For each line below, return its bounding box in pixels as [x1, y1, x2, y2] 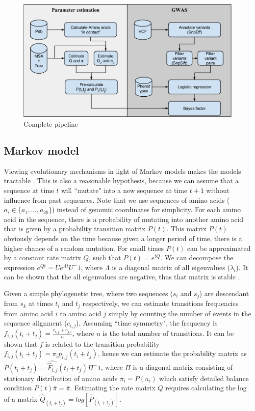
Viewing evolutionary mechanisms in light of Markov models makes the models [4, 165, 241, 176]
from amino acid [4, 308, 53, 318]
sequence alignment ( [4, 318, 67, 328]
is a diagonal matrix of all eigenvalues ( [112, 262, 230, 272]
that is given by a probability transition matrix [4, 223, 146, 234]
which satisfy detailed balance [159, 373, 249, 383]
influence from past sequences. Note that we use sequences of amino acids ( [4, 194, 230, 205]
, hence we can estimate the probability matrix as [98, 348, 247, 358]
